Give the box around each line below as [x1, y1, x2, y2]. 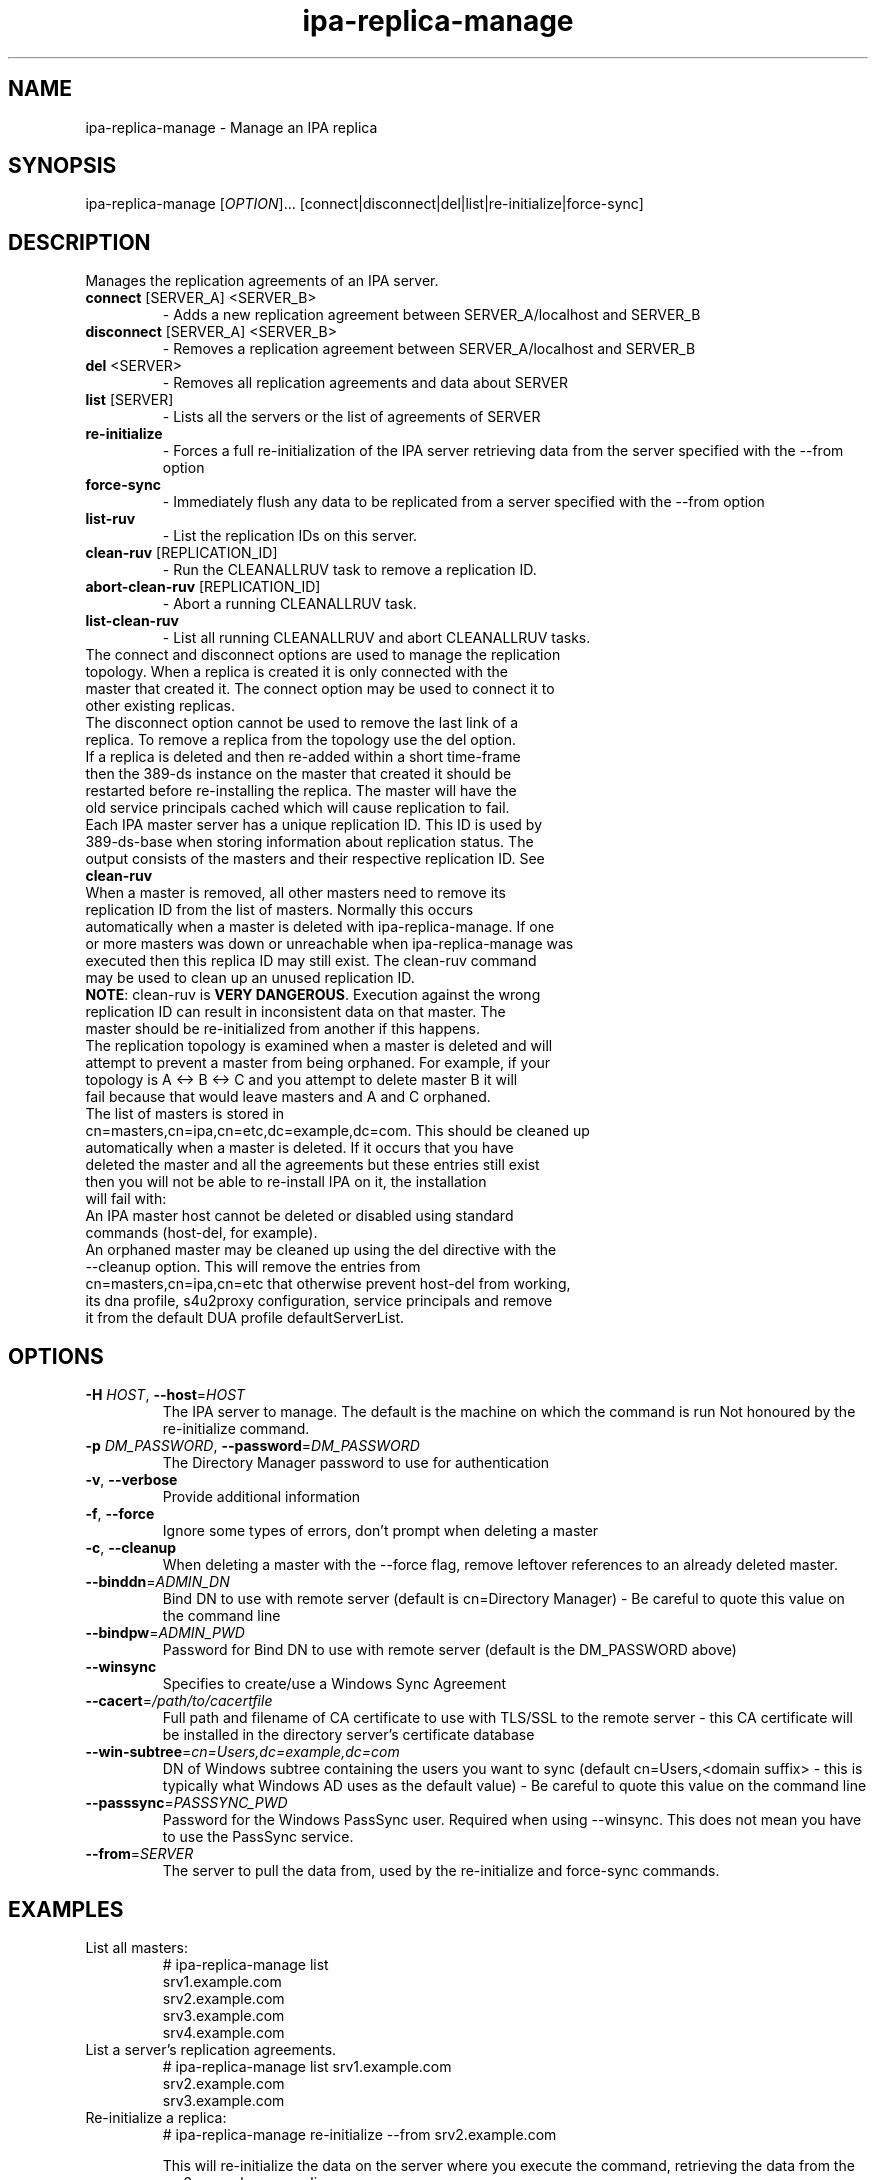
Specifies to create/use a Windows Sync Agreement [162, 1675, 507, 1693]
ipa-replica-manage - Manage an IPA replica [85, 118, 378, 136]
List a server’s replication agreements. [85, 2040, 337, 2058]
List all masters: [85, 1938, 188, 1956]
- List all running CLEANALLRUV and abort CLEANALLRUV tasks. [162, 629, 591, 647]
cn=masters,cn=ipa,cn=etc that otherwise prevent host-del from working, [85, 1275, 571, 1293]
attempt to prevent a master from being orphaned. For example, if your [85, 1054, 551, 1072]
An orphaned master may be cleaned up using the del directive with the [85, 1241, 557, 1259]
